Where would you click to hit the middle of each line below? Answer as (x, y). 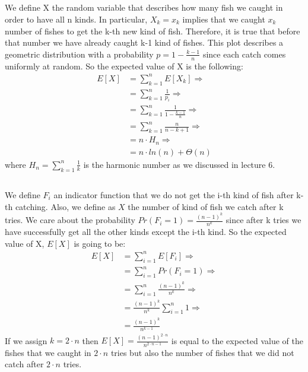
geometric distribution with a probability (79, 54)
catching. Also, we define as (65, 206)
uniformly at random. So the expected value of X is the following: (124, 66)
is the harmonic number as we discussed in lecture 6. (179, 164)
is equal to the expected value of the (237, 340)
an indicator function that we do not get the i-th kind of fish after (174, 195)
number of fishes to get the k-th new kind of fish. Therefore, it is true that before (153, 31)
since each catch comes (244, 54)
